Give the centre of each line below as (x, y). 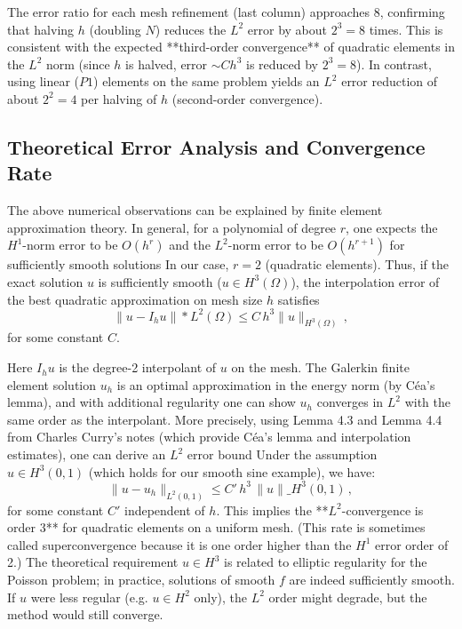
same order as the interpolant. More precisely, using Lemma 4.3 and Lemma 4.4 (225, 419)
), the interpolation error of (365, 281)
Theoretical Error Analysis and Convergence (216, 146)
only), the (221, 597)
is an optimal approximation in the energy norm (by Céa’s (276, 384)
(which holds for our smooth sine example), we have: (232, 471)
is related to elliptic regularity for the (325, 562)
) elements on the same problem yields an (207, 81)
